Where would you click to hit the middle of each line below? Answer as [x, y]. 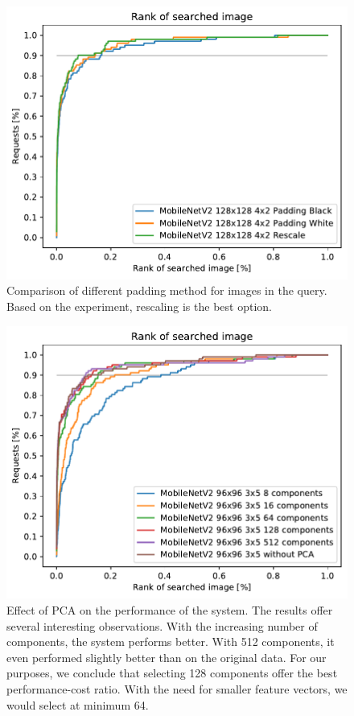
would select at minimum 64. [78, 704]
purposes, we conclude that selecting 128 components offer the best [172, 673]
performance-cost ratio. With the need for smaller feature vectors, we [177, 688]
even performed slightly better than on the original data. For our [167, 657]
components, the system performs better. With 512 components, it [171, 642]
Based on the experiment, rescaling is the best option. [139, 306]
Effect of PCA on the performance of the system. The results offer [170, 609]
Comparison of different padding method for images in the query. [167, 290]
